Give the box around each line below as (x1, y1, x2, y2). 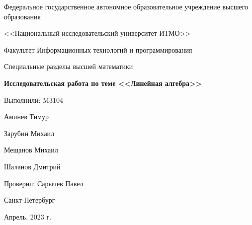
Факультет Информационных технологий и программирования (4, 44, 192, 55)
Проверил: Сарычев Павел (4, 178, 84, 188)
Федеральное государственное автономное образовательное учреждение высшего (4, 1, 249, 11)
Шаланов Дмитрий (4, 161, 61, 171)
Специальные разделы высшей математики (4, 61, 133, 72)
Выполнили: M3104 (4, 94, 63, 105)
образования (4, 11, 41, 21)
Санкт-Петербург (4, 195, 55, 205)
